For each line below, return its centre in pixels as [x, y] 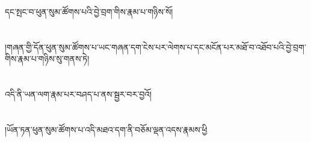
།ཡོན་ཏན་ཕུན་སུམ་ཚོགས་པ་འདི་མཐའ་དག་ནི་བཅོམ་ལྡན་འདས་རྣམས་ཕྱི [106, 129]
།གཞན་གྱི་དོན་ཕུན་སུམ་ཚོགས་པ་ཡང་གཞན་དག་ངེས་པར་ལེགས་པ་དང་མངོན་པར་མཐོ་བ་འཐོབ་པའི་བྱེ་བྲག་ [155, 47]
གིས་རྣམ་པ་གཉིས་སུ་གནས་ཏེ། [47, 59]
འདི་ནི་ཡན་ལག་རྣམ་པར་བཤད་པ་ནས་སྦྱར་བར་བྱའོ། [79, 94]
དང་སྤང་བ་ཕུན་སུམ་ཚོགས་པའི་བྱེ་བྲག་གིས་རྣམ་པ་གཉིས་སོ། [89, 11]
